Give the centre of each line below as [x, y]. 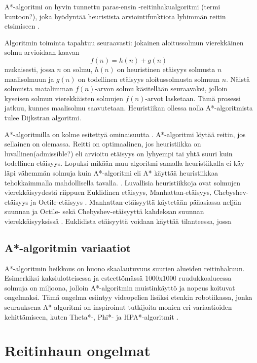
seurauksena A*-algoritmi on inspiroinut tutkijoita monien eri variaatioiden [118, 307]
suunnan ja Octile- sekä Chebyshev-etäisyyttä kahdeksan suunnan [104, 211]
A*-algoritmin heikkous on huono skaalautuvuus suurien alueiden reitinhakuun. [125, 268]
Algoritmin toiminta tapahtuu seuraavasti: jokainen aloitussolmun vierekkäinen [124, 42]
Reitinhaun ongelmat [78, 350]
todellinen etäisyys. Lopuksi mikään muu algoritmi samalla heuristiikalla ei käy [125, 163]
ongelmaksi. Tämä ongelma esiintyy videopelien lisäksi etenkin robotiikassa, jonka [128, 297]
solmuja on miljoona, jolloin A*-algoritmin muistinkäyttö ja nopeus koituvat [120, 287]
